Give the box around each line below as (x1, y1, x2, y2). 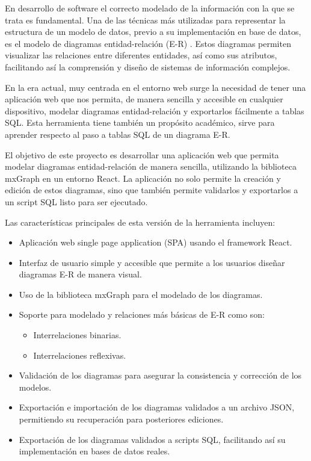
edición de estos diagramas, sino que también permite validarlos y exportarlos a (5, 184, 298, 196)
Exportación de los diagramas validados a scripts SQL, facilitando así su (19, 433, 286, 445)
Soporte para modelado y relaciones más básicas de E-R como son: (19, 308, 265, 321)
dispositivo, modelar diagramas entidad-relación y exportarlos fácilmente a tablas (5, 104, 304, 117)
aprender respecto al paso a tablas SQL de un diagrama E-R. (5, 128, 230, 140)
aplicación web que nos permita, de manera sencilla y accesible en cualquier (5, 93, 283, 105)
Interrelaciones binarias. (33, 329, 122, 341)
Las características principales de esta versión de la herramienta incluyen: (5, 215, 276, 228)
